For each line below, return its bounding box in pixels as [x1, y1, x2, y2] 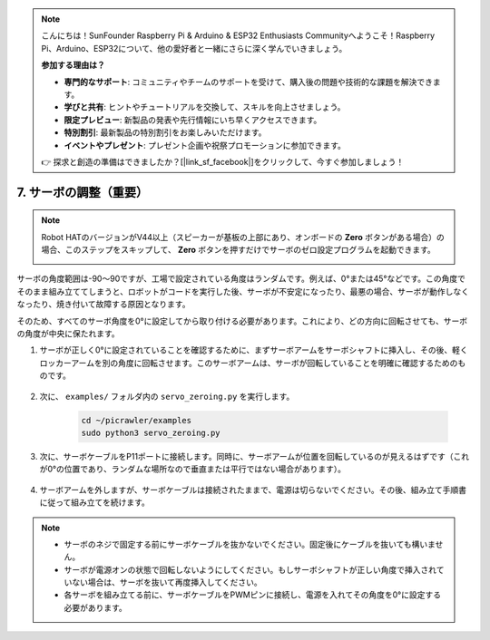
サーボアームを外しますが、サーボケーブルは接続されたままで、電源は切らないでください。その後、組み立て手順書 [39, 484, 467, 495]
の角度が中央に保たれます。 [16, 328, 120, 339]
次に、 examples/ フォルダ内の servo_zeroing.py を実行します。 [39, 391, 295, 402]
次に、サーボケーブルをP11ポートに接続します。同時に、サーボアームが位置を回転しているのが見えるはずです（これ [39, 451, 470, 461]
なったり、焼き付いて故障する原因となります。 [16, 299, 191, 310]
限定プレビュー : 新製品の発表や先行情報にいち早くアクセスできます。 [64, 114, 322, 125]
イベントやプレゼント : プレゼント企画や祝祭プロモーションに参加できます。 [64, 140, 347, 150]
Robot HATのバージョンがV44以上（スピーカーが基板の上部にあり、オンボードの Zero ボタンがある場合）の [41, 231, 445, 242]
